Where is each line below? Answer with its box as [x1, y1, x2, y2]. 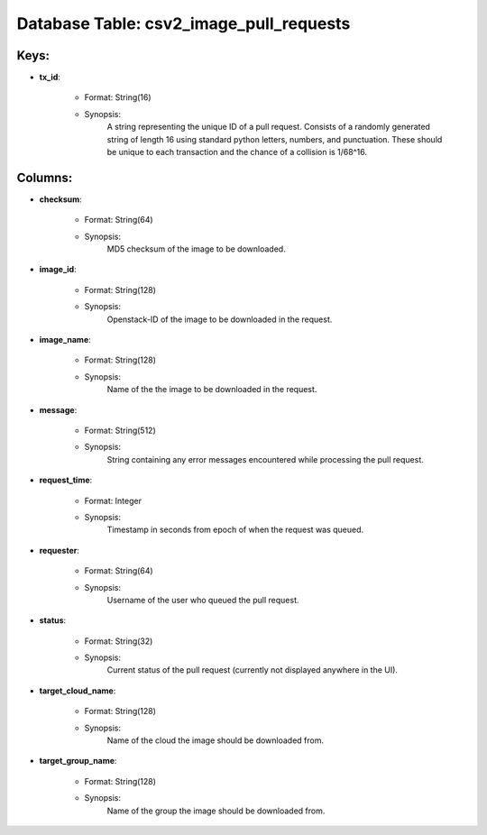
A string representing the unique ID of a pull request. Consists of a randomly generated [106, 122, 430, 133]
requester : [39, 545, 80, 555]
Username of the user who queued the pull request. [106, 594, 299, 605]
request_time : [39, 474, 93, 486]
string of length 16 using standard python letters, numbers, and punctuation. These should [106, 133, 443, 144]
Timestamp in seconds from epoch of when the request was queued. [106, 524, 364, 536]
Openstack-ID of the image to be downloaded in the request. [106, 314, 333, 325]
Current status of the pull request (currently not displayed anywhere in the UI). [106, 665, 399, 675]
